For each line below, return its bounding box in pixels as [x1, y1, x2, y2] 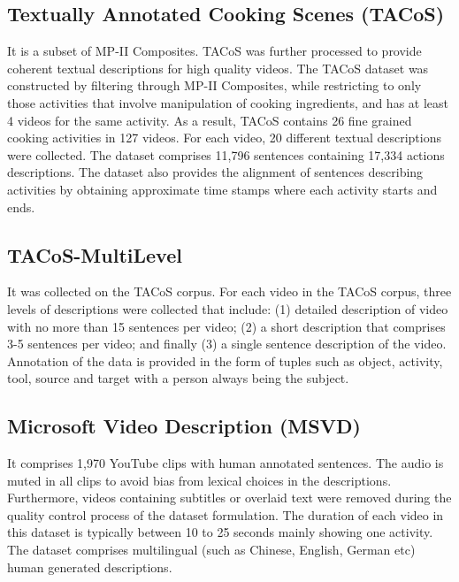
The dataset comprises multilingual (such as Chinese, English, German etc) [7, 540, 416, 559]
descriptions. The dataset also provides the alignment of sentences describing [7, 163, 424, 181]
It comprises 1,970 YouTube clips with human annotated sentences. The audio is [7, 454, 444, 472]
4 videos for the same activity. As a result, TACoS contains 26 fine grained [7, 111, 412, 129]
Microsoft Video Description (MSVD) [7, 412, 361, 440]
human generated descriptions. [7, 557, 172, 576]
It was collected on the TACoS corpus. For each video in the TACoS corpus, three [7, 282, 452, 301]
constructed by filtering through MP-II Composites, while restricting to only [7, 76, 422, 95]
